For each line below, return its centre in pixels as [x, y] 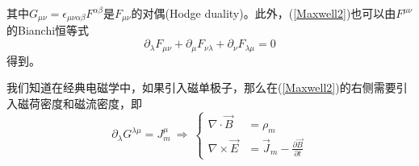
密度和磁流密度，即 [91, 103]
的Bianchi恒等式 [48, 30]
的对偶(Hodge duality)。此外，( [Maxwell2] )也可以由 [264, 13]
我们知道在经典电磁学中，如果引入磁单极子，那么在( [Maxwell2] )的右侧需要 [201, 87]
